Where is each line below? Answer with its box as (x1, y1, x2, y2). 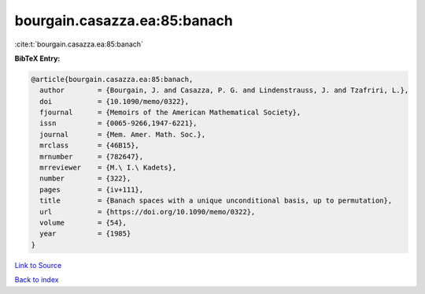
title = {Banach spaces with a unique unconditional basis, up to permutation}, (39, 196, 393, 205)
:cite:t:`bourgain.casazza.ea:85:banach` (14, 39, 143, 49)
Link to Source (14, 260, 62, 270)
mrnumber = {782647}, (39, 152, 144, 161)
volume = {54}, (39, 218, 128, 227)
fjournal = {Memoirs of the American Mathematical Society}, (39, 108, 301, 117)
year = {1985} (39, 229, 131, 238)
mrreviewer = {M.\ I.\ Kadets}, (39, 163, 177, 173)
